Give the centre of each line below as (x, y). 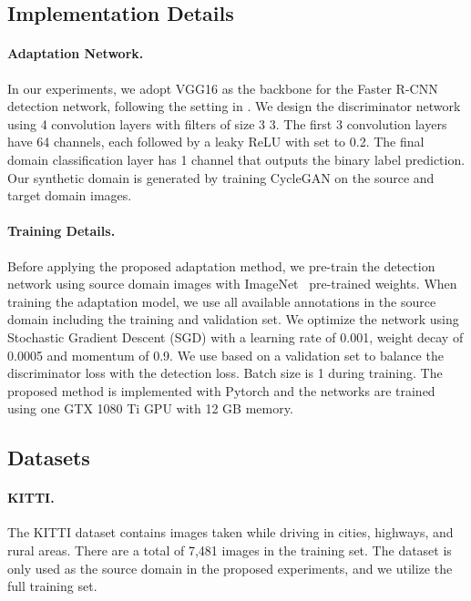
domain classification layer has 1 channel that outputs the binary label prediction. (236, 159)
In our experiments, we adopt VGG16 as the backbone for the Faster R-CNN (223, 88)
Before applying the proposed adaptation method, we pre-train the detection (221, 265)
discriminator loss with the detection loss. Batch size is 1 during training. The (225, 373)
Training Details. (61, 231)
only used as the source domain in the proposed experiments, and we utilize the (230, 568)
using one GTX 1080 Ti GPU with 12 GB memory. (150, 408)
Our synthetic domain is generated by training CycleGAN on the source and (221, 177)
